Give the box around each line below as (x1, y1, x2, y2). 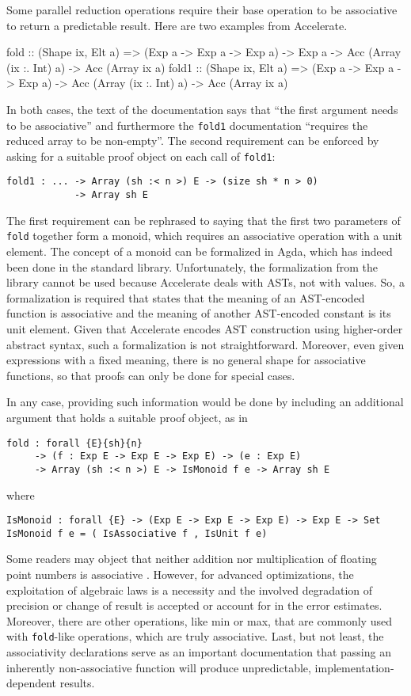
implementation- (314, 659, 394, 675)
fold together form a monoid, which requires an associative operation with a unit (6, 227, 403, 244)
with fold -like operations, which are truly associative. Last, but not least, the (6, 628, 384, 645)
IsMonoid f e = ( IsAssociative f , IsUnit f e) (6, 527, 268, 539)
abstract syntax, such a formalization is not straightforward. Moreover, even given (6, 336, 405, 352)
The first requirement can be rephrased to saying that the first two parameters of (6, 211, 401, 228)
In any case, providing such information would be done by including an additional (6, 394, 404, 410)
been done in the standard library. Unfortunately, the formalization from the (6, 258, 379, 275)
